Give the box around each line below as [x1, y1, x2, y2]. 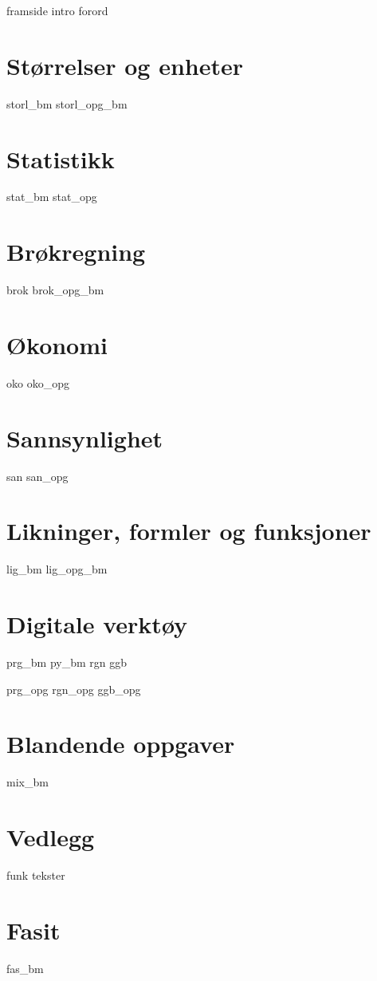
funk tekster [6, 867, 65, 884]
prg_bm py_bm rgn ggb [6, 654, 128, 671]
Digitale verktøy [6, 608, 188, 640]
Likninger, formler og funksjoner [6, 514, 371, 547]
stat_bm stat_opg [6, 188, 97, 205]
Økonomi [6, 328, 108, 360]
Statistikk [6, 142, 115, 175]
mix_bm [6, 774, 49, 790]
